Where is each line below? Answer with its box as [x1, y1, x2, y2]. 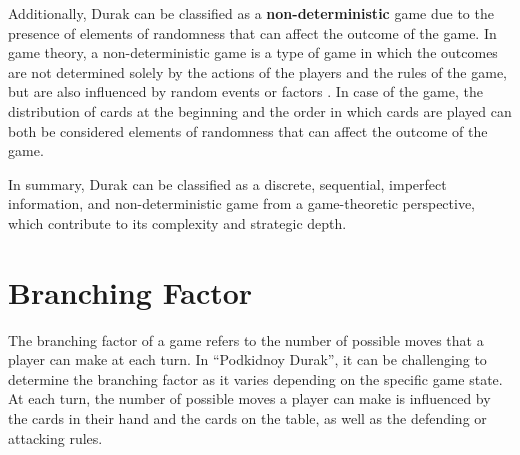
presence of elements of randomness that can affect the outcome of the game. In [8, 22, 497, 43]
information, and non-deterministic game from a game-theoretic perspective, [8, 193, 476, 214]
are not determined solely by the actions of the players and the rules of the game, [8, 61, 507, 82]
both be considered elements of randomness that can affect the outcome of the [8, 120, 488, 141]
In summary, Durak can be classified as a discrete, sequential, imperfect [8, 173, 447, 194]
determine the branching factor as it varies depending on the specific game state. [8, 368, 503, 389]
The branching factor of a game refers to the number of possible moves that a [8, 329, 484, 350]
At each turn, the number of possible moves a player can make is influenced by [8, 388, 491, 409]
